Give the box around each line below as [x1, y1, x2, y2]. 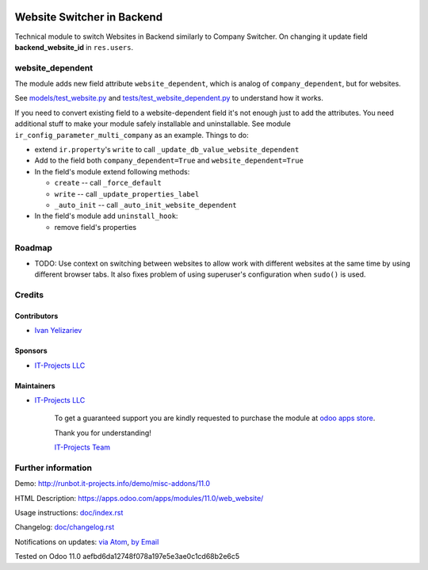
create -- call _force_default [54, 178, 162, 188]
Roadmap [14, 242, 53, 253]
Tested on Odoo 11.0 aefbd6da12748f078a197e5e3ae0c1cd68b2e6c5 [14, 552, 240, 561]
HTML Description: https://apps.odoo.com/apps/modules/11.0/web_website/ [14, 493, 264, 503]
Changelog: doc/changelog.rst [14, 522, 115, 532]
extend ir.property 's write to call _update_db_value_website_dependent [34, 145, 300, 154]
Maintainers [14, 381, 55, 390]
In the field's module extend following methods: [34, 166, 190, 176]
